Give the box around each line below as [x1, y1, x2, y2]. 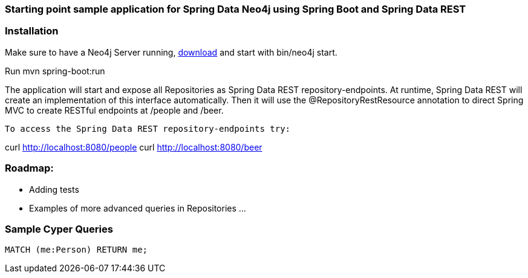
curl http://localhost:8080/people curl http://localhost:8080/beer [5, 141, 262, 152]
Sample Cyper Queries [5, 222, 113, 235]
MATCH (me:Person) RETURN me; [5, 245, 148, 255]
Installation [5, 25, 59, 37]
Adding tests [29, 184, 79, 195]
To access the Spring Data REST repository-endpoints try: [5, 123, 291, 134]
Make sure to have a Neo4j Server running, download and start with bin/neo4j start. [5, 47, 337, 57]
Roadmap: [5, 162, 54, 175]
